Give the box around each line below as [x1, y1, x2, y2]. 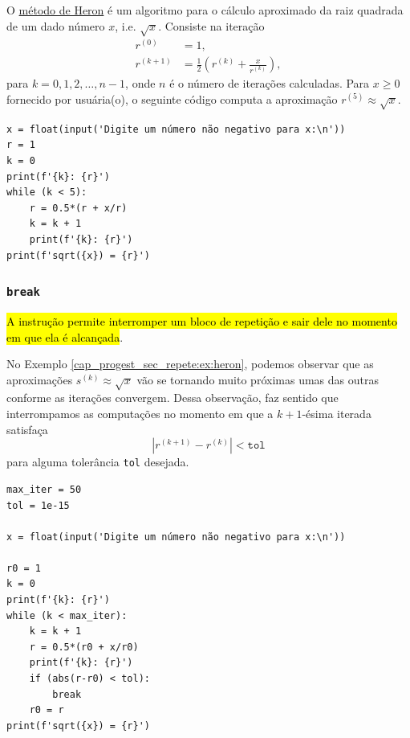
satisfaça [6, 420, 48, 437]
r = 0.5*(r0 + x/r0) [29, 641, 139, 653]
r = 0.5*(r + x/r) [29, 202, 128, 214]
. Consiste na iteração [158, 17, 265, 34]
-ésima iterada [302, 405, 371, 422]
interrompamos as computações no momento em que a [6, 405, 274, 422]
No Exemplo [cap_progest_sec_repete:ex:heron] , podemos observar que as [6, 355, 374, 372]
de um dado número [6, 17, 105, 34]
